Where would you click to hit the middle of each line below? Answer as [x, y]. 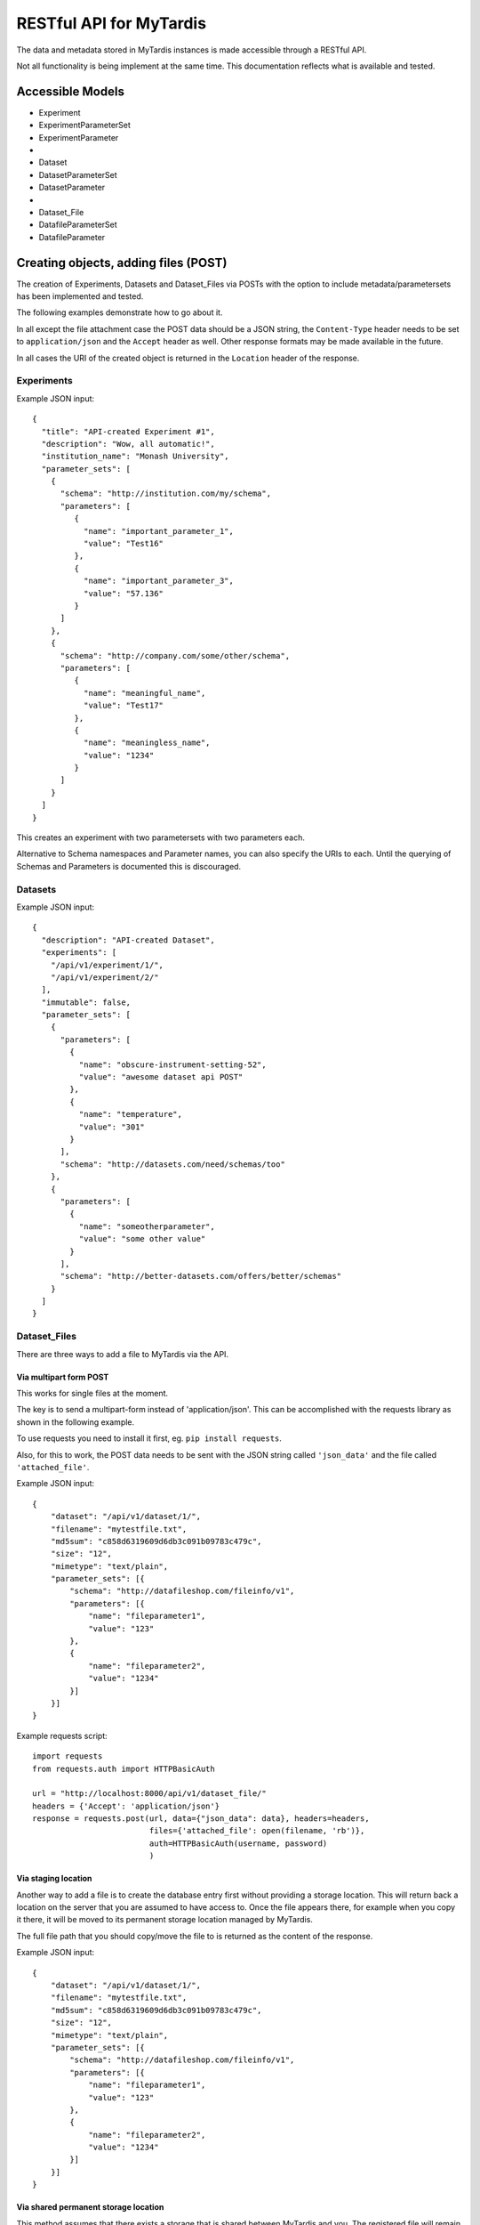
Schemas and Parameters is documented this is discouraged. [129, 866]
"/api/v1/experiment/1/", [107, 965]
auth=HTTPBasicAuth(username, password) [238, 1843]
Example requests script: [62, 1735]
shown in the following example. [76, 1422]
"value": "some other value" [142, 1239]
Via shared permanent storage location [90, 2207]
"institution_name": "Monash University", [136, 457]
